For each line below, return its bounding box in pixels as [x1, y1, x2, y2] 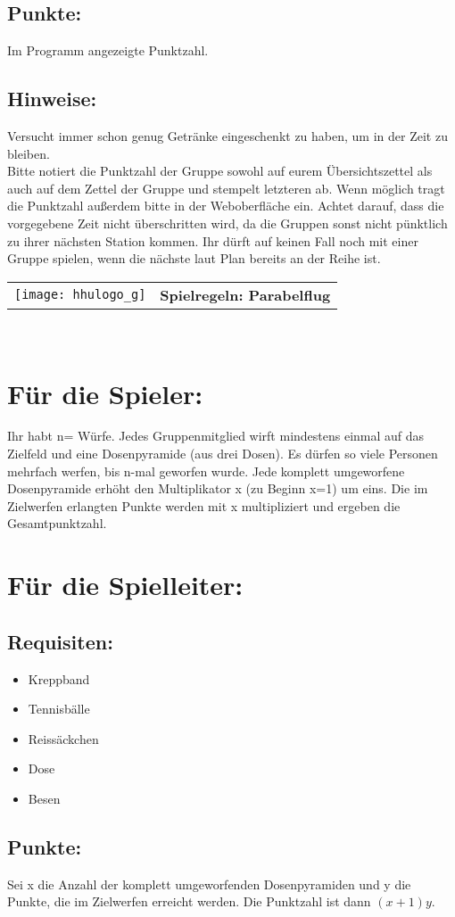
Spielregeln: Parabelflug [160, 284, 331, 305]
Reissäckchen [28, 729, 99, 748]
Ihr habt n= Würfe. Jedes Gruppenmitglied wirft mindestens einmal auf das [7, 426, 425, 445]
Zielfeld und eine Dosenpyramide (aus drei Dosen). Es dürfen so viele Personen [7, 444, 438, 463]
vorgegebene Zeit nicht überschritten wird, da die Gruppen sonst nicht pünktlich [7, 213, 448, 232]
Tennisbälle [28, 699, 90, 718]
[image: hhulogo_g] [14, 287, 146, 302]
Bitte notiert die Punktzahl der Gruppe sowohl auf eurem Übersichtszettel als [7, 161, 433, 180]
